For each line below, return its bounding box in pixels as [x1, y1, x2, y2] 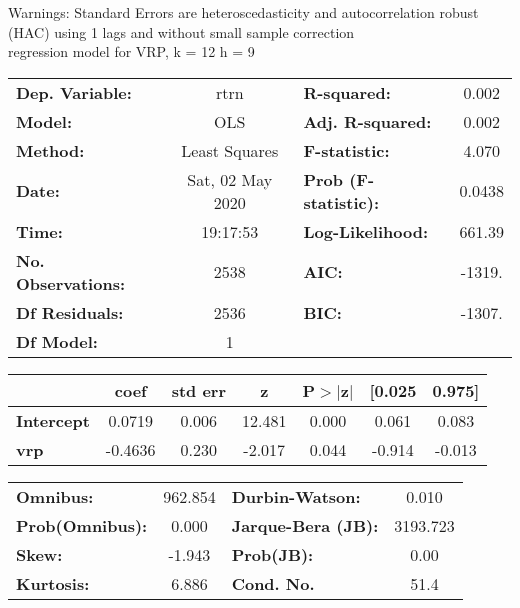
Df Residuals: [16, 300, 124, 324]
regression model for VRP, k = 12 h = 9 [8, 41, 255, 62]
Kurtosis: [16, 571, 90, 595]
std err [171, 378, 226, 402]
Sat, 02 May [187, 167, 273, 191]
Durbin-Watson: [231, 484, 361, 508]
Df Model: [16, 329, 98, 353]
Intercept [16, 408, 90, 432]
